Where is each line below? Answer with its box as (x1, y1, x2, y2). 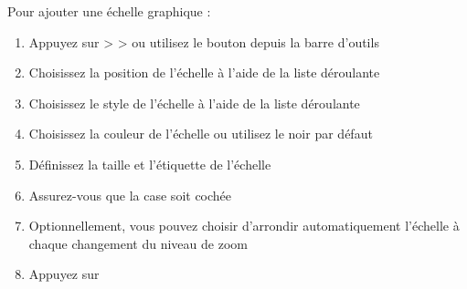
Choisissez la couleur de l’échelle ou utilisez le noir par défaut (28, 124, 373, 143)
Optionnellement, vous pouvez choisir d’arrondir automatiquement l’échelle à (28, 216, 460, 235)
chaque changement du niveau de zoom (28, 233, 248, 253)
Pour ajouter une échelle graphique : (7, 2, 211, 20)
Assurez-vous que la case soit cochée (28, 185, 232, 204)
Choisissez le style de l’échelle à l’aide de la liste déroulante (28, 93, 360, 112)
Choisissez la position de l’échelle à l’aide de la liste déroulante (28, 63, 380, 82)
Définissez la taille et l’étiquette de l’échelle (28, 154, 271, 173)
